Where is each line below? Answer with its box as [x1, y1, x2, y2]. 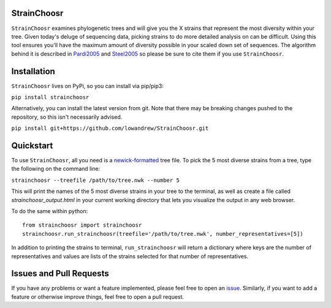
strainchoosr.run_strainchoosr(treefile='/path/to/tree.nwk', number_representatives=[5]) [22, 230, 303, 237]
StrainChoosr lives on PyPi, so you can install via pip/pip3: [11, 82, 164, 89]
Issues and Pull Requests [11, 268, 110, 279]
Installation [11, 66, 55, 77]
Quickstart [11, 140, 53, 151]
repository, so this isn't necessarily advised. [11, 113, 123, 121]
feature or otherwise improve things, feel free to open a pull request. [11, 293, 184, 300]
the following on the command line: [11, 165, 101, 173]
